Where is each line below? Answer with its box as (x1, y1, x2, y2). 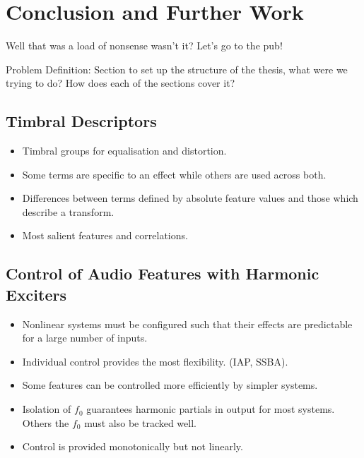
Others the (22, 415, 69, 430)
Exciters (6, 283, 66, 305)
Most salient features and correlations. (22, 228, 188, 243)
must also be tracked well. (84, 415, 196, 430)
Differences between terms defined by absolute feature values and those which (22, 191, 358, 205)
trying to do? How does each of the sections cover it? (6, 76, 235, 90)
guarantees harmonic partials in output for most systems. (86, 402, 335, 416)
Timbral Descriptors (6, 110, 157, 132)
